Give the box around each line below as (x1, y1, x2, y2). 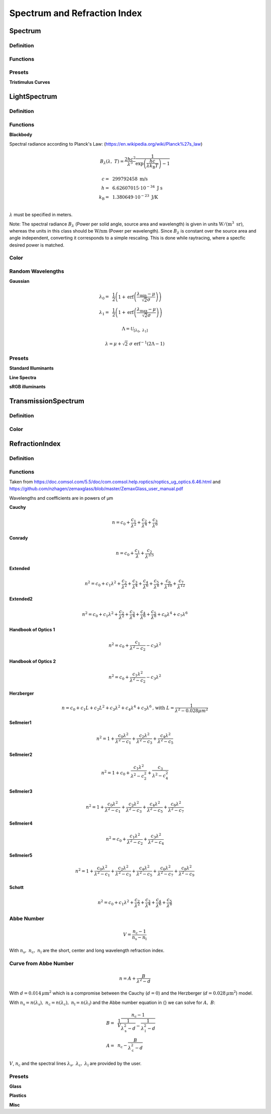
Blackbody (9, 132, 33, 138)
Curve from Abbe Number (9, 960, 74, 967)
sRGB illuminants (9, 384, 46, 390)
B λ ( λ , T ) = (99, 158, 124, 165)
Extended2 (9, 596, 33, 602)
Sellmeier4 (9, 820, 33, 826)
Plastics (9, 1092, 27, 1098)
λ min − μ (137, 291, 156, 298)
